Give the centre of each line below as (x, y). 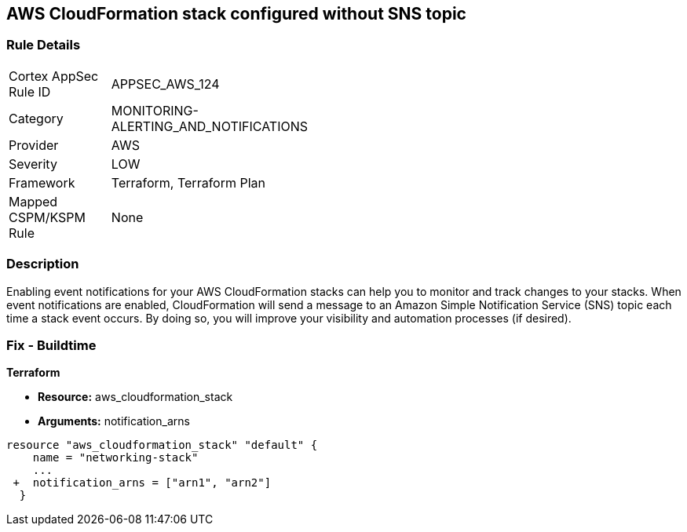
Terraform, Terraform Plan (188, 182)
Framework (42, 182)
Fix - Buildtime (51, 345)
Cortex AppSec (54, 76)
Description (43, 264)
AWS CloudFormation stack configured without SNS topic (236, 14)
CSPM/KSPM (47, 217)
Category (36, 118)
